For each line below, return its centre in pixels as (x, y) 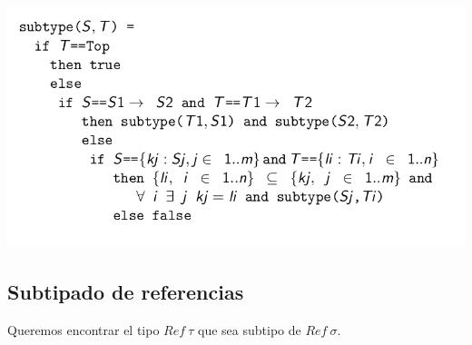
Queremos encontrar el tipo (84, 329)
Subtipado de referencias (126, 292)
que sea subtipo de (250, 329)
